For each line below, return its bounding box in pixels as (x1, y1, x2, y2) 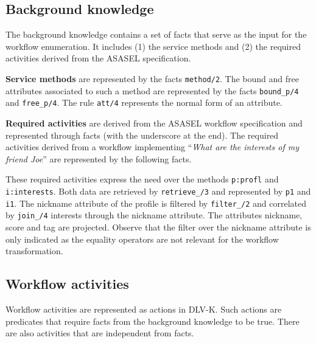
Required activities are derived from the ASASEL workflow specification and (5, 116, 303, 129)
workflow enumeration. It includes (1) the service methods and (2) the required (5, 40, 301, 52)
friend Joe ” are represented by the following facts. (5, 152, 192, 165)
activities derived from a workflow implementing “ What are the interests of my (5, 140, 299, 153)
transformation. (5, 244, 63, 257)
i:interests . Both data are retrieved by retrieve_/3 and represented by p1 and (5, 184, 311, 197)
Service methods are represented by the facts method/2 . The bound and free (5, 72, 299, 85)
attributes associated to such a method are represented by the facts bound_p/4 (5, 84, 299, 97)
